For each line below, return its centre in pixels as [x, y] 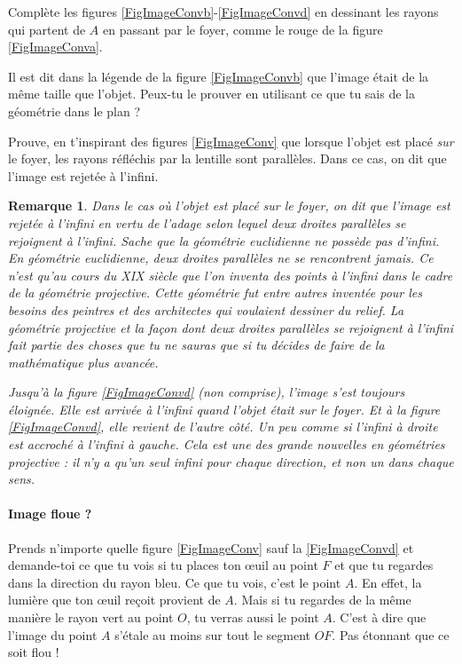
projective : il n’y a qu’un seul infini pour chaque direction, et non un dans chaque [231, 461]
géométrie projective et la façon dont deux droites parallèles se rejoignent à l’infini [231, 327]
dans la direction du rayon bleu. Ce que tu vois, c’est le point [175, 582]
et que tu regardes [384, 565]
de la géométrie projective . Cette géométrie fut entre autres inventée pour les [215, 292]
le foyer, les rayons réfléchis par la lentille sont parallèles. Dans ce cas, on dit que [227, 158]
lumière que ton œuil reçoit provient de [114, 600]
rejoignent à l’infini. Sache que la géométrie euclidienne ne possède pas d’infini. [224, 240]
